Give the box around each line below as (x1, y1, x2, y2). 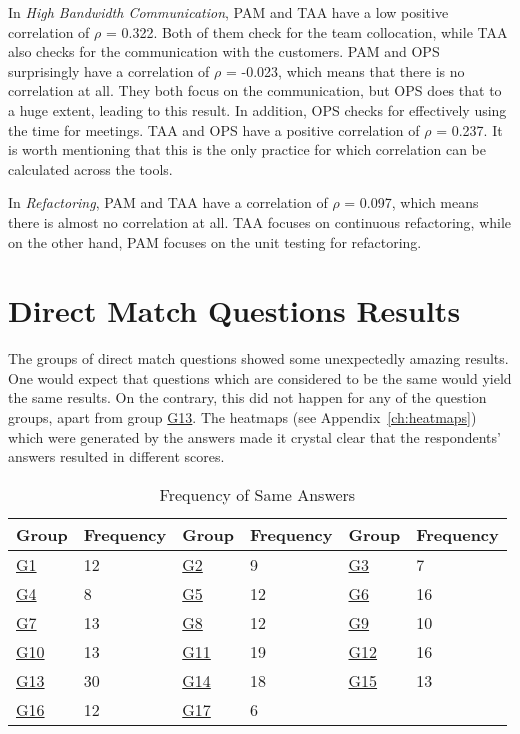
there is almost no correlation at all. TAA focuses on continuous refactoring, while (8, 211, 512, 232)
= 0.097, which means (344, 192, 479, 213)
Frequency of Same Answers (159, 482, 356, 506)
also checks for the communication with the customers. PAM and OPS (8, 41, 440, 62)
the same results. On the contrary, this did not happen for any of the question (8, 387, 487, 408)
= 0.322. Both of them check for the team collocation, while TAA (105, 21, 508, 42)
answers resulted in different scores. (8, 446, 225, 467)
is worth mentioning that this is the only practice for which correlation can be (8, 139, 486, 160)
